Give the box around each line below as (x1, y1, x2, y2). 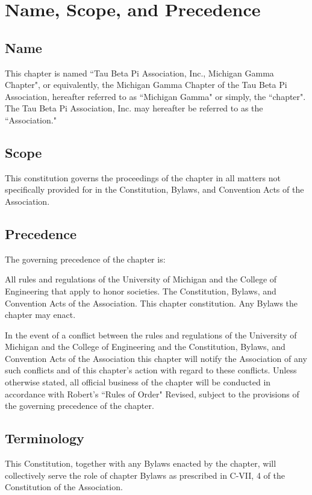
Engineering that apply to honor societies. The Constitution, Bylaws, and (5, 284, 276, 297)
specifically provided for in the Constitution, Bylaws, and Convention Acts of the (5, 183, 304, 196)
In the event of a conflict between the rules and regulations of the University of (5, 328, 297, 341)
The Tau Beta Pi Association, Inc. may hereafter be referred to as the (5, 102, 263, 114)
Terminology (5, 429, 84, 447)
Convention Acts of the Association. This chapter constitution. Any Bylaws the (5, 296, 298, 309)
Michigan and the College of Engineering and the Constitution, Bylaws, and (5, 340, 285, 353)
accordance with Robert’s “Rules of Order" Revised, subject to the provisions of (5, 387, 299, 400)
